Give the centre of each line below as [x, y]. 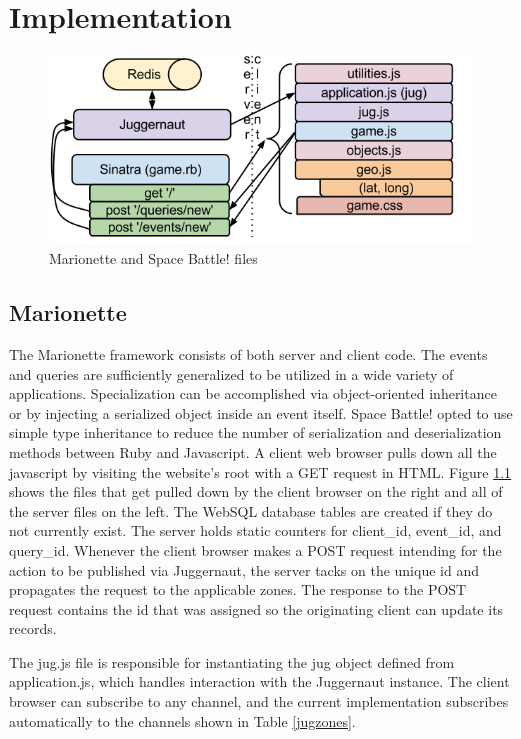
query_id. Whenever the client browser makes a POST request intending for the [255, 549]
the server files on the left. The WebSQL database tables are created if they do [251, 510]
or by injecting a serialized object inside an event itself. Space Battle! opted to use [261, 412]
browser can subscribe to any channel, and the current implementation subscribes [259, 701]
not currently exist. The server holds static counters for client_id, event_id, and [255, 530]
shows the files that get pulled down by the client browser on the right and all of [256, 491]
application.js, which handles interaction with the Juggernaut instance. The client [259, 681]
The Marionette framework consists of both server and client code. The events [248, 353]
